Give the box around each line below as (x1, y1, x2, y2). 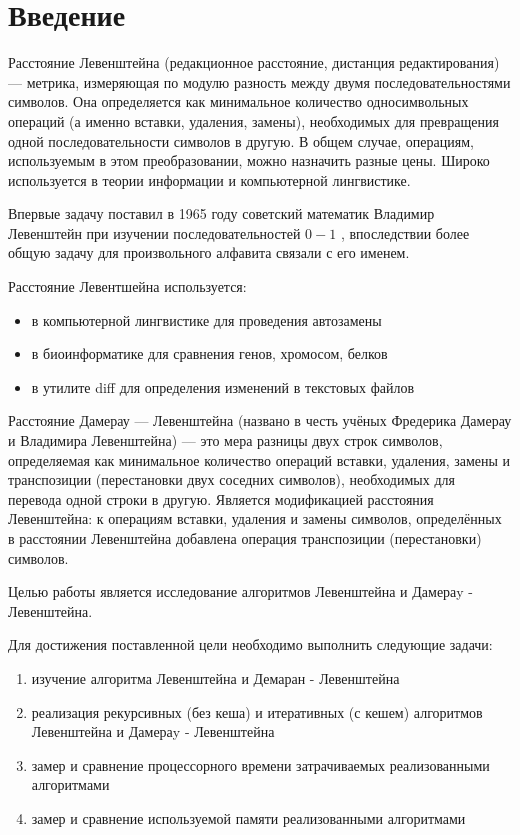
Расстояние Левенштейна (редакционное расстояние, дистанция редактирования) (8, 52, 500, 73)
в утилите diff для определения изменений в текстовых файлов (31, 376, 415, 397)
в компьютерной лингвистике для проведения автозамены (31, 309, 382, 330)
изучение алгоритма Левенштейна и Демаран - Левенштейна (31, 667, 400, 688)
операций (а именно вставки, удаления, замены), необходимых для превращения (8, 110, 499, 131)
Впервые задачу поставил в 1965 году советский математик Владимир (8, 203, 435, 224)
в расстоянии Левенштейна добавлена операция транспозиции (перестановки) (8, 528, 482, 548)
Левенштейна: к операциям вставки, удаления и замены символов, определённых (8, 508, 502, 529)
